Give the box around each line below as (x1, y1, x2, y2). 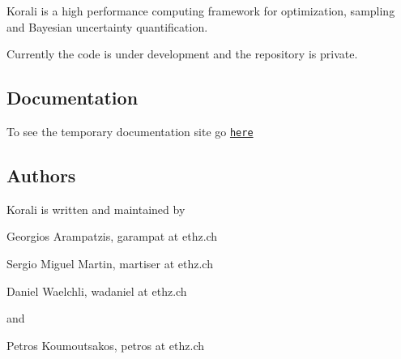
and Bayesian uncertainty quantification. (6, 18, 208, 35)
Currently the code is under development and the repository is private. (6, 45, 358, 62)
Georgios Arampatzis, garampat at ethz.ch (6, 228, 218, 245)
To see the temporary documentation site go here (6, 122, 254, 139)
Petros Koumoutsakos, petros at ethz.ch (6, 336, 205, 353)
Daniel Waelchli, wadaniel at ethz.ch (6, 282, 187, 299)
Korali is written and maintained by (6, 200, 186, 217)
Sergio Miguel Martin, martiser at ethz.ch (6, 255, 213, 272)
